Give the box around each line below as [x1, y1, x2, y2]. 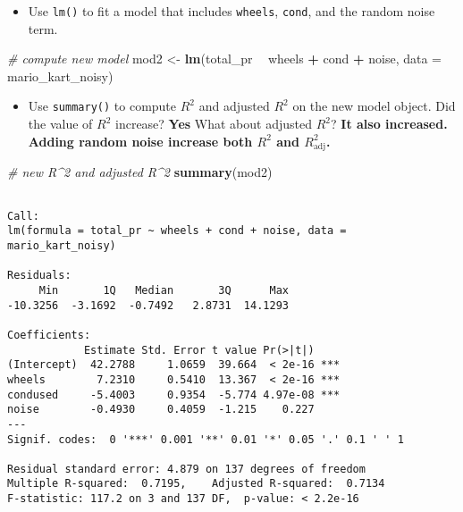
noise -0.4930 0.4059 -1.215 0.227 [7, 403, 315, 416]
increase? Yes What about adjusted [115, 114, 312, 133]
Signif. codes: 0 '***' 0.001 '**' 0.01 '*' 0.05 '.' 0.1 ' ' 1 [7, 432, 404, 446]
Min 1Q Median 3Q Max [38, 283, 289, 297]
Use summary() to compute [28, 97, 177, 115]
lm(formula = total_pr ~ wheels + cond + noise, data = [7, 224, 347, 238]
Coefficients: [7, 328, 91, 341]
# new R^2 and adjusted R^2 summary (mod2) [7, 163, 273, 181]
